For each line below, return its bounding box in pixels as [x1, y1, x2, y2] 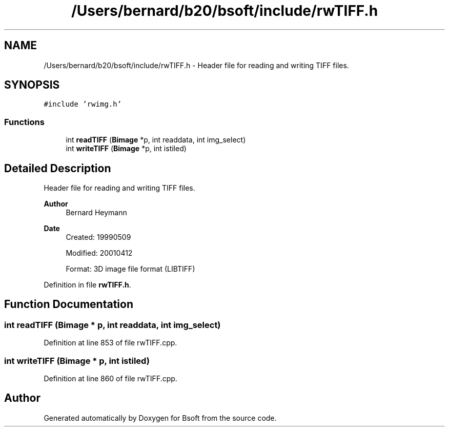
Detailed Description [4, 161, 111, 175]
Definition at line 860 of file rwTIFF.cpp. [44, 374, 177, 383]
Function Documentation [4, 298, 133, 311]
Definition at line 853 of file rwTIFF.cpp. [44, 338, 177, 347]
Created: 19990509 [66, 233, 131, 242]
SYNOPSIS [4, 78, 60, 92]
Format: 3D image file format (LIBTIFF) [66, 264, 195, 274]
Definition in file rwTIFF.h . [44, 280, 131, 290]
